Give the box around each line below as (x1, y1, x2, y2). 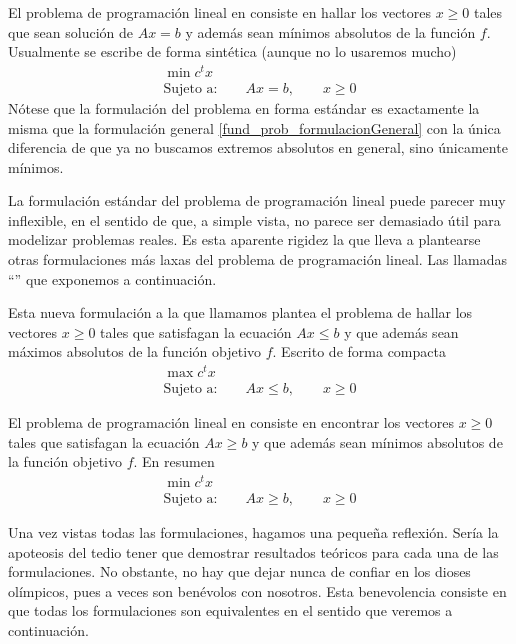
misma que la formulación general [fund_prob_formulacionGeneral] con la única (8, 117, 501, 138)
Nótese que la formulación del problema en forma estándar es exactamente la (8, 97, 480, 118)
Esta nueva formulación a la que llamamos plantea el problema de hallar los (8, 302, 473, 323)
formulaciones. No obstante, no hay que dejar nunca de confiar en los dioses (8, 561, 471, 582)
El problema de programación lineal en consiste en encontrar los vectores (8, 412, 454, 433)
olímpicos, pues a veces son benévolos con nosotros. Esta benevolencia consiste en (8, 580, 507, 601)
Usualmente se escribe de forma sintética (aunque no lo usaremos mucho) (8, 41, 457, 62)
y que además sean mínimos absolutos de (252, 431, 503, 452)
